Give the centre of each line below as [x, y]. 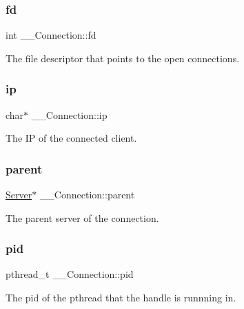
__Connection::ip [69, 114]
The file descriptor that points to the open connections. [123, 58]
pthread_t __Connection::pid [70, 274]
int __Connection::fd [51, 35]
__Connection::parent [87, 195]
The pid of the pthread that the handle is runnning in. [121, 298]
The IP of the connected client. [71, 138]
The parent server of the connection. [82, 217]
